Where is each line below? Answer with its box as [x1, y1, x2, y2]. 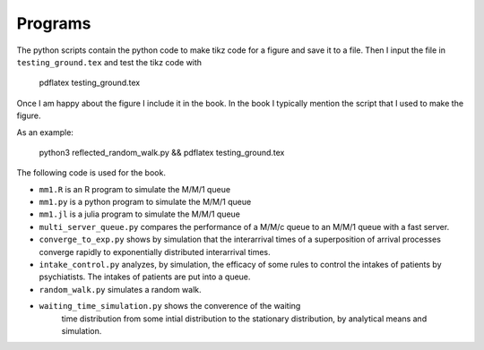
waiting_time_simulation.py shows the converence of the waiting [39, 301, 301, 312]
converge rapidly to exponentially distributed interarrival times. [39, 246, 271, 257]
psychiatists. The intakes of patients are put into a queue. [39, 271, 251, 282]
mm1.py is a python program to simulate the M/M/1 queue [39, 197, 252, 208]
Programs [16, 13, 91, 33]
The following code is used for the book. [16, 167, 166, 178]
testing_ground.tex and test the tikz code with [16, 56, 202, 67]
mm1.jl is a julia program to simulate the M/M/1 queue [39, 209, 241, 219]
